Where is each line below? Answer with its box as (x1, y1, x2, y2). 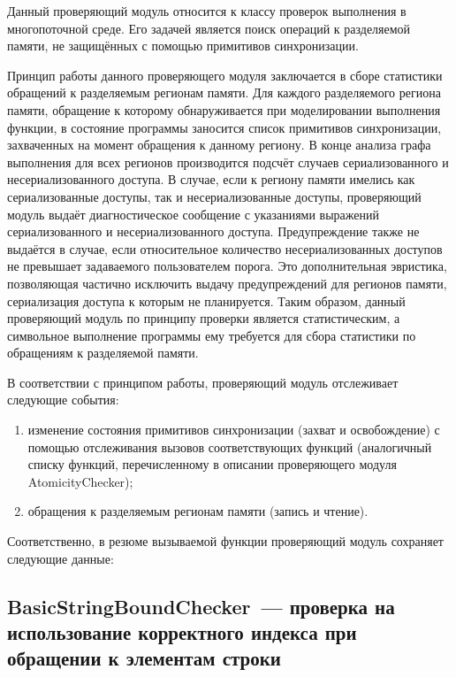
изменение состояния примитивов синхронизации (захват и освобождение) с (27, 420, 440, 439)
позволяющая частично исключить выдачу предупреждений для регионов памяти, (7, 273, 447, 292)
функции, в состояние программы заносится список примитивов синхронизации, (7, 118, 442, 136)
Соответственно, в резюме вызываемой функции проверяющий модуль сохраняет (7, 532, 444, 550)
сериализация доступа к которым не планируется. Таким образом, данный (7, 291, 406, 310)
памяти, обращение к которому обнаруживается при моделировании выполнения (7, 100, 441, 119)
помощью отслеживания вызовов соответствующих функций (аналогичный (27, 437, 432, 456)
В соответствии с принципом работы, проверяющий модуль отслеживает (7, 373, 399, 391)
